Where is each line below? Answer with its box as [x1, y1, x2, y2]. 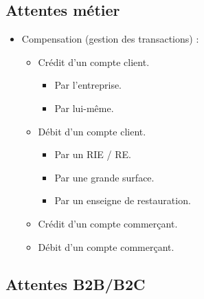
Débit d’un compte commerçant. [38, 239, 174, 254]
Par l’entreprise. [54, 78, 122, 92]
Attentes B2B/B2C [5, 273, 146, 294]
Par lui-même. [54, 100, 114, 115]
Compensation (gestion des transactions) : [21, 32, 199, 46]
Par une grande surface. [54, 170, 155, 184]
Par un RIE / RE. [54, 147, 131, 162]
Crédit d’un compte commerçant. [38, 216, 178, 230]
